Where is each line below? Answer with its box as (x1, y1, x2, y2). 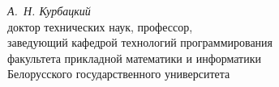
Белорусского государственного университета (7, 65, 230, 82)
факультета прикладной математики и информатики (7, 49, 262, 66)
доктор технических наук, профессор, (7, 18, 193, 35)
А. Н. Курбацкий (7, 2, 91, 19)
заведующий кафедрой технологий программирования (7, 34, 273, 51)
